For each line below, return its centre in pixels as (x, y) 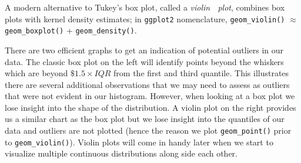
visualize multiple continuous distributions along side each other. (121, 153)
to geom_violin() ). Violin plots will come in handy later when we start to (139, 142)
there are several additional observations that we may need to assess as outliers (147, 84)
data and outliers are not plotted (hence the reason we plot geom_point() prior (148, 130)
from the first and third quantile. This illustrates (201, 73)
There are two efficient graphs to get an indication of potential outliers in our (144, 50)
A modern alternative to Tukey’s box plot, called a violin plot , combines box (145, 7)
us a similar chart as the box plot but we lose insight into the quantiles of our (145, 119)
